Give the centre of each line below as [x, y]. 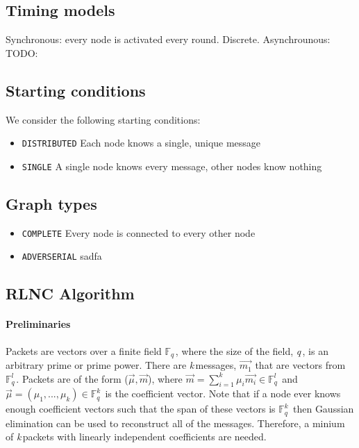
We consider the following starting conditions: [103, 119]
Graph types [51, 203]
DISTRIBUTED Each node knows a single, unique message [141, 143]
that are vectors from [300, 365]
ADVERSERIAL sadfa [62, 256]
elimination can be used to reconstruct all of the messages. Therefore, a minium [175, 423]
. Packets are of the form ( [72, 378]
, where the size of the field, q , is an [252, 350]
